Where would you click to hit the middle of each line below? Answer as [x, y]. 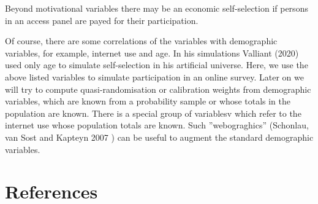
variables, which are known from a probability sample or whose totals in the [148, 101]
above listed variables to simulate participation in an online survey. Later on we [154, 76]
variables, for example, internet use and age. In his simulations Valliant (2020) [152, 53]
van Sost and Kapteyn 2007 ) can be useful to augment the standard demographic [159, 137]
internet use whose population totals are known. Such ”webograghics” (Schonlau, [157, 125]
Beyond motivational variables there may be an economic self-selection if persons [157, 8]
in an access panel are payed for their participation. [102, 20]
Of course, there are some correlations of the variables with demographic [141, 41]
